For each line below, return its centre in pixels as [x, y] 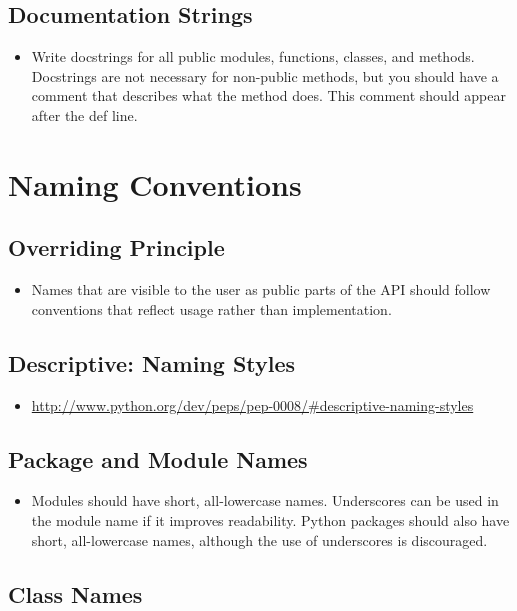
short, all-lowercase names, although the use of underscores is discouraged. [259, 539]
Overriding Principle [116, 247]
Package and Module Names [158, 458]
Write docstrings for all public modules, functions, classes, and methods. [253, 56]
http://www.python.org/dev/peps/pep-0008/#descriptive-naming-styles [252, 404]
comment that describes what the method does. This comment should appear [268, 95]
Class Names [75, 593]
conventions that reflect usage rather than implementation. [211, 308]
